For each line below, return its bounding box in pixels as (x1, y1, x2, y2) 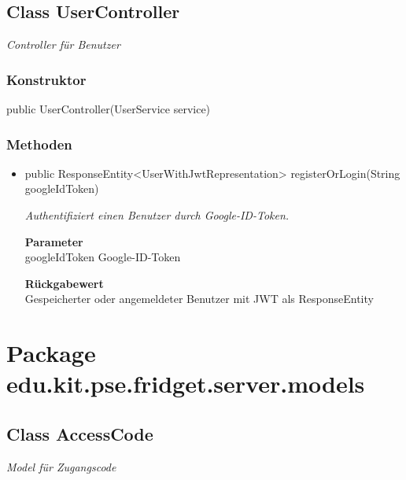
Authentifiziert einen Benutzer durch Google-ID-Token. (24, 207, 290, 223)
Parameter (24, 233, 83, 249)
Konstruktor (6, 69, 87, 89)
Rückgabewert (24, 275, 104, 291)
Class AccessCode (6, 421, 153, 445)
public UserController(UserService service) (6, 101, 211, 117)
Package (6, 337, 96, 369)
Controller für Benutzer (6, 36, 120, 53)
